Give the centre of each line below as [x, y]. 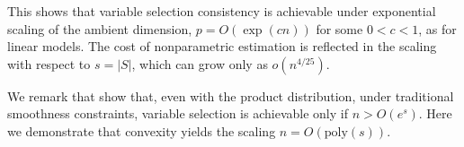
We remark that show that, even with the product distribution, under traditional [231, 95]
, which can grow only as [200, 63]
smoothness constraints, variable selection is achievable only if [178, 113]
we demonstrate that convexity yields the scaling [142, 130]
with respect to [49, 63]
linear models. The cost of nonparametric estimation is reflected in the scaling [222, 46]
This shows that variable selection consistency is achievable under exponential [222, 11]
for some [339, 28]
